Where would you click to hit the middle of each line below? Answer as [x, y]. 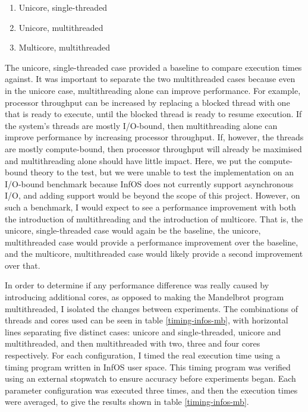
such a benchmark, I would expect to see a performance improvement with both [150, 207]
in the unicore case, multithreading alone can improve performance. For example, [153, 90]
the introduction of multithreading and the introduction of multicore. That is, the [154, 218]
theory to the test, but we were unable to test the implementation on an [162, 172]
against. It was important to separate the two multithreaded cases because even [150, 79]
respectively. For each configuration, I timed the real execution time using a [143, 355]
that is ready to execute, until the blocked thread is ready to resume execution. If [153, 114]
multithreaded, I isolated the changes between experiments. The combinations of [152, 308]
